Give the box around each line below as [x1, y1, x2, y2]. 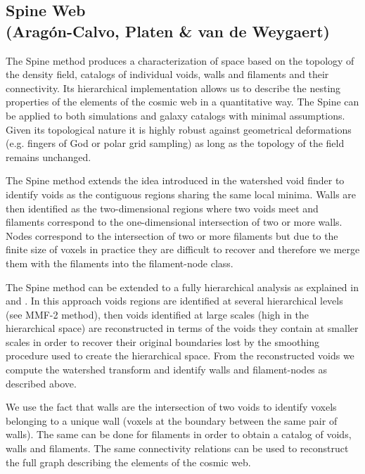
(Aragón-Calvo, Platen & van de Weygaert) [6, 20, 330, 41]
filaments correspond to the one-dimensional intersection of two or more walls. [6, 214, 342, 229]
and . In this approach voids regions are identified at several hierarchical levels [6, 293, 343, 308]
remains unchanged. [6, 149, 91, 164]
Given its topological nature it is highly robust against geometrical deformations [6, 122, 352, 136]
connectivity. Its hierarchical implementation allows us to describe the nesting [6, 80, 341, 95]
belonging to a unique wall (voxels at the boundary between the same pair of [6, 413, 338, 428]
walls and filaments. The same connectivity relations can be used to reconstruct [6, 441, 349, 456]
